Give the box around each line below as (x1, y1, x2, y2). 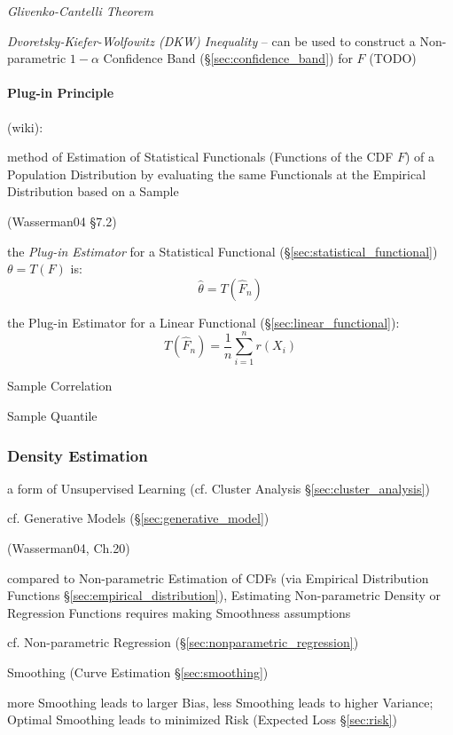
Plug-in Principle (7, 83, 114, 102)
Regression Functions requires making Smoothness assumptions (7, 603, 351, 621)
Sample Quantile (7, 407, 98, 425)
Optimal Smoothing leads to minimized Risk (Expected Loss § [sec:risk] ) (7, 710, 397, 729)
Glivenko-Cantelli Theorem (7, 2, 153, 20)
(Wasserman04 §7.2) (7, 211, 117, 230)
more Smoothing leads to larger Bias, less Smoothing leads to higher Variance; (7, 692, 433, 711)
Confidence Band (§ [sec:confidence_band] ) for (103, 49, 353, 67)
